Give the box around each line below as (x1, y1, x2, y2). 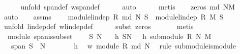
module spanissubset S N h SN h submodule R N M (7, 30, 212, 41)
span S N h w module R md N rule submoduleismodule (11, 40, 236, 51)
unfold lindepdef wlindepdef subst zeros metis (4, 21, 194, 31)
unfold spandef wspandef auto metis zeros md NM (20, 1, 235, 11)
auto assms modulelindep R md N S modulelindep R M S (4, 11, 224, 21)
